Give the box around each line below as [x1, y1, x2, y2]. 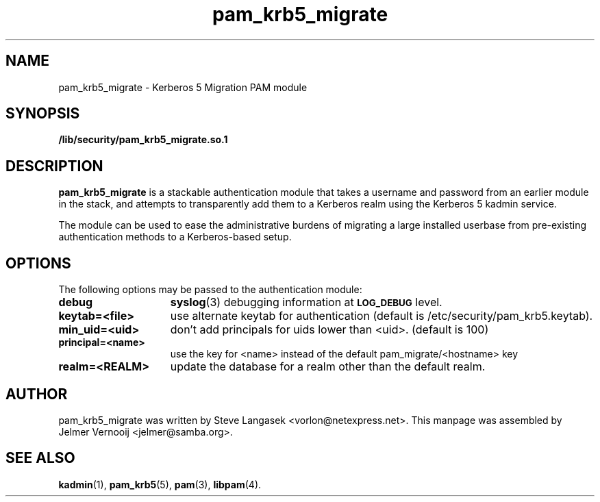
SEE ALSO [5, 449, 75, 467]
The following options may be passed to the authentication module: [58, 284, 362, 296]
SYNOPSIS [5, 105, 80, 123]
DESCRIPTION [5, 157, 103, 175]
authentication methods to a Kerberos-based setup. [58, 231, 292, 243]
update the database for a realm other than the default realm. [170, 360, 486, 374]
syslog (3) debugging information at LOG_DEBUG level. [170, 295, 442, 310]
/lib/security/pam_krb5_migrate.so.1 [58, 134, 228, 146]
